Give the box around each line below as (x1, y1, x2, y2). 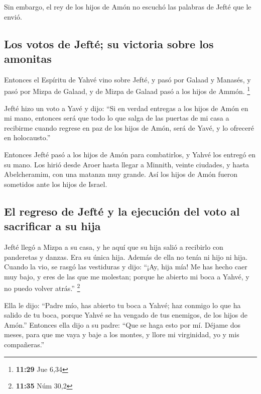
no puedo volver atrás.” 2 (4, 281, 80, 293)
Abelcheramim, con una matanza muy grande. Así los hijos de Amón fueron (4, 169, 238, 179)
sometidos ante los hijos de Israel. (4, 178, 107, 189)
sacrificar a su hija (4, 218, 101, 234)
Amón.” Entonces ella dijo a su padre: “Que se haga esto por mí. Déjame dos (4, 319, 240, 330)
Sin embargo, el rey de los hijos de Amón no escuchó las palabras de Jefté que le (4, 2, 251, 12)
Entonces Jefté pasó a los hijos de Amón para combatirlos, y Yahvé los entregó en (4, 149, 256, 159)
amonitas (4, 50, 52, 66)
